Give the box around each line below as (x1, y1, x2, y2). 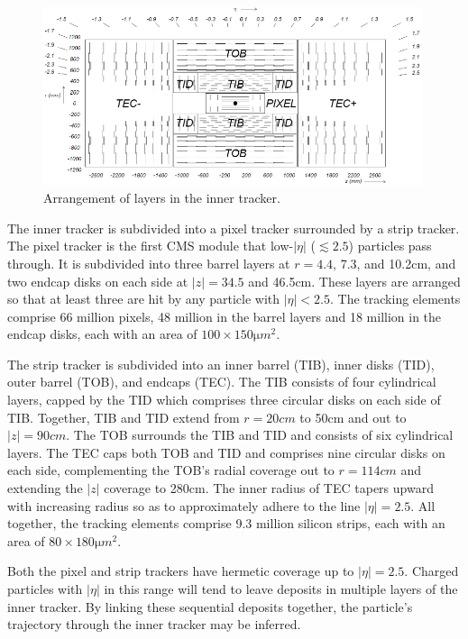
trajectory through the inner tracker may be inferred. (7, 615, 301, 634)
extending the (7, 479, 83, 498)
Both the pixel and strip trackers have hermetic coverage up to (7, 561, 354, 580)
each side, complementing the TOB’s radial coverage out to (7, 461, 335, 479)
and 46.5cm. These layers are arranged (248, 271, 461, 290)
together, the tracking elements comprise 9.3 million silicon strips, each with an (7, 514, 445, 533)
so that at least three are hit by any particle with (7, 289, 280, 308)
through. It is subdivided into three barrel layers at (7, 253, 290, 272)
